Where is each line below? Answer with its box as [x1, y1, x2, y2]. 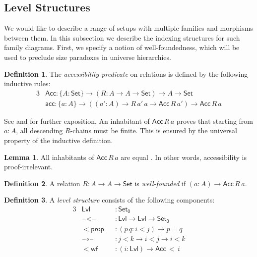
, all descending [16, 125, 63, 136]
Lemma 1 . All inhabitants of [4, 152, 94, 162]
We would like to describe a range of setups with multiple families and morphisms [4, 23, 253, 33]
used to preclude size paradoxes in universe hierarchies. [4, 51, 171, 62]
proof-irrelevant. [4, 161, 53, 172]
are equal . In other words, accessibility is [121, 152, 247, 162]
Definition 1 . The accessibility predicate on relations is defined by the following [4, 68, 248, 79]
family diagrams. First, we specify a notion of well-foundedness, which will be [4, 42, 240, 52]
